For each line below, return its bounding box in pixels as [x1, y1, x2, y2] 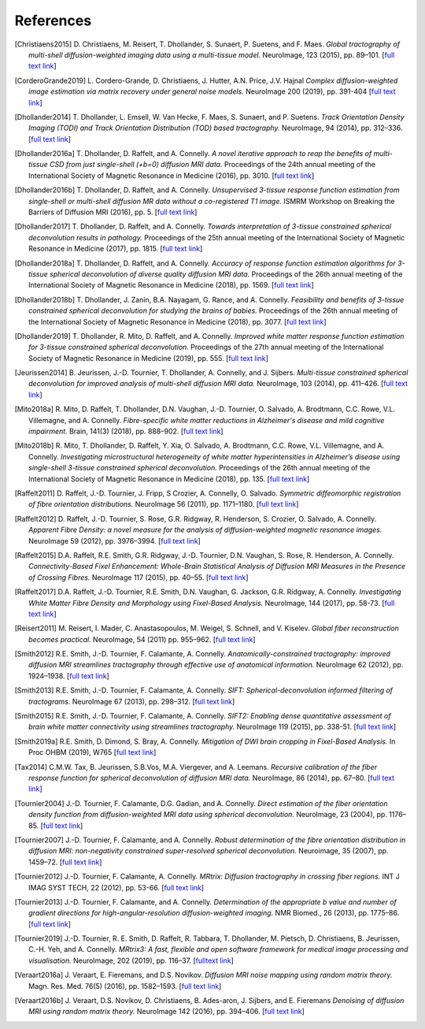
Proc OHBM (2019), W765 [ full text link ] [28, 748, 157, 757]
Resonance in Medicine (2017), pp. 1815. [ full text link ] [28, 244, 203, 254]
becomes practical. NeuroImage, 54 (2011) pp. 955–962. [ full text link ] [28, 634, 256, 644]
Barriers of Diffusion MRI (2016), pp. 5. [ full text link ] [28, 207, 198, 217]
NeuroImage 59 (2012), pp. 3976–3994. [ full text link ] [28, 536, 201, 545]
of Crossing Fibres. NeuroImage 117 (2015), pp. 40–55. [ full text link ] [28, 572, 249, 582]
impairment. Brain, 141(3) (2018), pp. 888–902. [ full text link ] [28, 426, 224, 436]
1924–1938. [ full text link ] [28, 671, 109, 681]
